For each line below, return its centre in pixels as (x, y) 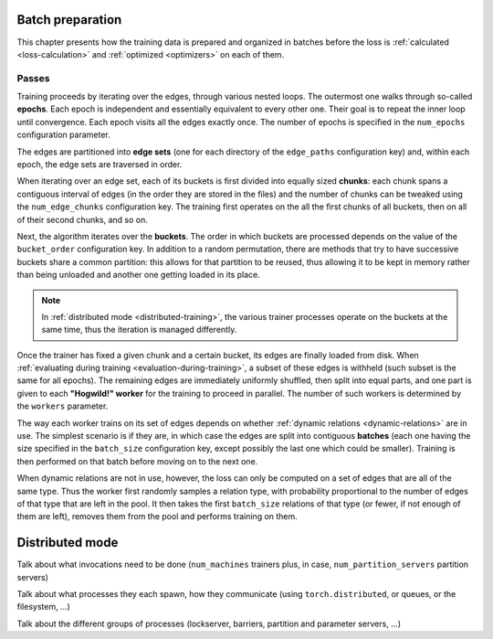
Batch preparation (69, 20)
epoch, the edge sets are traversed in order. (100, 164)
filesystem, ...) (43, 607)
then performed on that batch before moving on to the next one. (137, 461)
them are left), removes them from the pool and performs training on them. (157, 517)
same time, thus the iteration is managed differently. (139, 330)
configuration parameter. (63, 135)
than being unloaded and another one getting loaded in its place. (138, 275)
